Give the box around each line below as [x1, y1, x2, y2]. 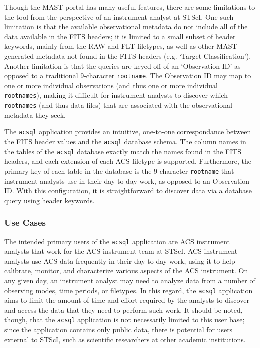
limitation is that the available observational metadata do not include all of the [4, 21, 248, 32]
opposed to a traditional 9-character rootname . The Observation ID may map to [4, 70, 251, 81]
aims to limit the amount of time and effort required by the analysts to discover [4, 295, 249, 305]
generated [4, 50, 34, 61]
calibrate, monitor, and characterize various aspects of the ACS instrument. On [4, 265, 248, 276]
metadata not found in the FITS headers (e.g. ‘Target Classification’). [36, 50, 251, 61]
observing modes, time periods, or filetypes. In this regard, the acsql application [4, 285, 253, 295]
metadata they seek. [4, 109, 66, 120]
